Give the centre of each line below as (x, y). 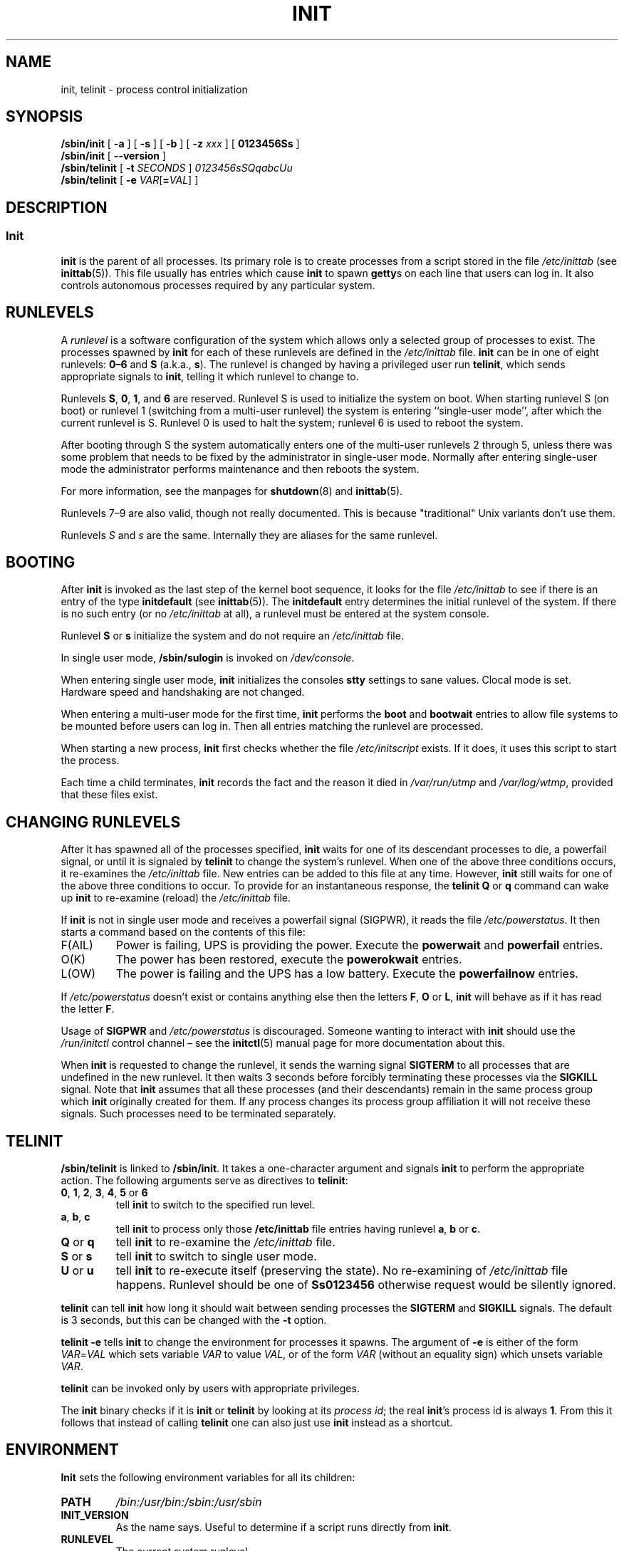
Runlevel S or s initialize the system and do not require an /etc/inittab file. (232, 636)
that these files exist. (109, 795)
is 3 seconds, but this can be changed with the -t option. (194, 1320)
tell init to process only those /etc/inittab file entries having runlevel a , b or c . (298, 1229)
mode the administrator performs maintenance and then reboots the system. (240, 469)
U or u (77, 1271)
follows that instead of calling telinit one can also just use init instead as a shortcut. (257, 1423)
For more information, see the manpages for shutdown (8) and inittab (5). (232, 491)
